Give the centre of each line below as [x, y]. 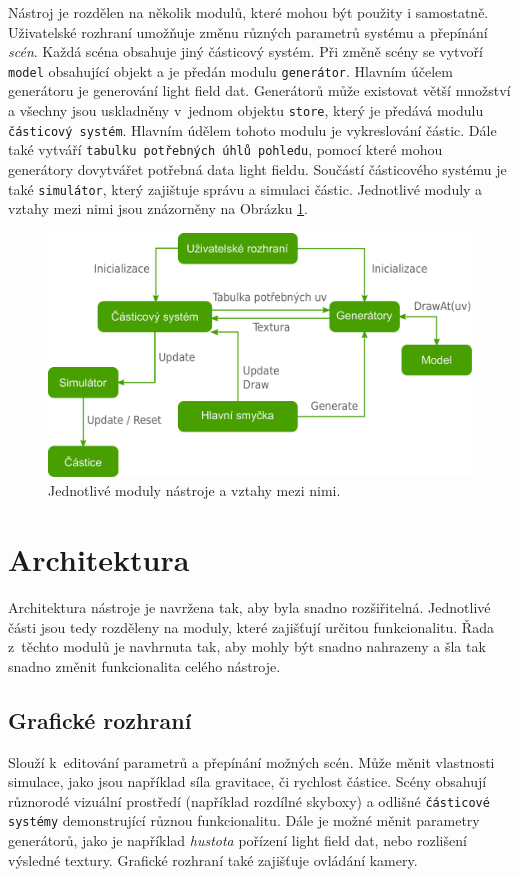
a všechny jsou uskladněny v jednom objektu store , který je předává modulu [246, 110]
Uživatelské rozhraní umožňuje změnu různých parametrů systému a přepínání [248, 31]
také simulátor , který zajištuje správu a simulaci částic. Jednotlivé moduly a [245, 188]
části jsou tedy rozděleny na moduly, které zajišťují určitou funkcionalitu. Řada [251, 626]
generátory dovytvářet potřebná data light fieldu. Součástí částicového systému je [257, 169]
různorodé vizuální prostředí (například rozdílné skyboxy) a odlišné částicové [249, 800]
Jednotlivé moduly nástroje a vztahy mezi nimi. [194, 490]
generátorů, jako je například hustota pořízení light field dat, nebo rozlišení [237, 840]
